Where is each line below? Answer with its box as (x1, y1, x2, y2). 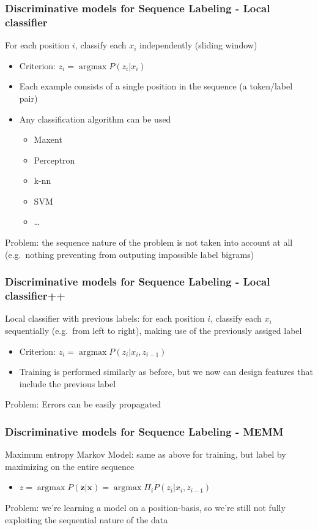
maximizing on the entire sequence (5, 460, 135, 472)
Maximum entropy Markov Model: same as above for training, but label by (5, 448, 286, 461)
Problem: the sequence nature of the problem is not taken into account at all (5, 236, 293, 249)
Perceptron (34, 153, 75, 166)
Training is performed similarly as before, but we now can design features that (19, 365, 313, 378)
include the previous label (19, 377, 116, 390)
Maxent (34, 133, 62, 146)
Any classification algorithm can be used (19, 112, 171, 125)
